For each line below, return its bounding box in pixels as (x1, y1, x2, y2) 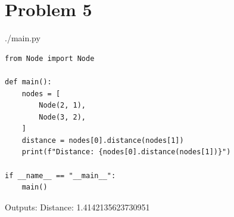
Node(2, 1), (39, 101, 86, 110)
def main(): (5, 77, 52, 86)
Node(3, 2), (39, 112, 86, 121)
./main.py (5, 32, 40, 44)
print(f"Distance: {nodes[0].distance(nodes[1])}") (21, 148, 231, 157)
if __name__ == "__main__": (5, 171, 116, 180)
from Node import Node (5, 54, 95, 63)
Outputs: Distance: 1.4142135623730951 (5, 200, 150, 213)
